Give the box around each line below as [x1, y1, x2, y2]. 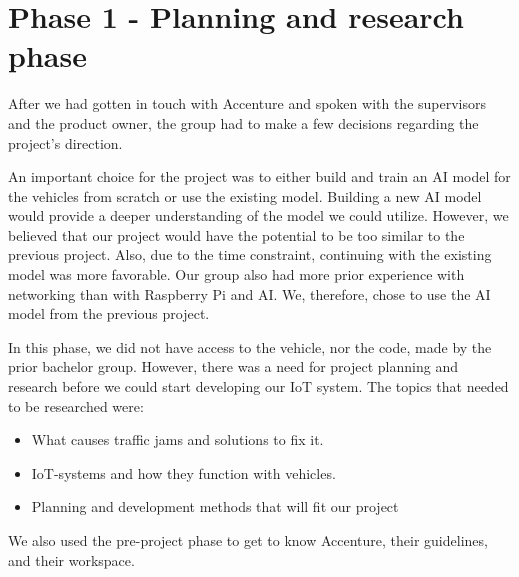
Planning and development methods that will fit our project [31, 496, 399, 517]
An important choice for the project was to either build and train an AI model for [8, 166, 511, 187]
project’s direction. [8, 132, 123, 153]
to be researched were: [8, 395, 144, 416]
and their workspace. [8, 549, 135, 570]
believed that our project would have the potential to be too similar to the [8, 224, 465, 245]
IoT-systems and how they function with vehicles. [31, 462, 336, 483]
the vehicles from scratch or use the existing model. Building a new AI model [8, 185, 482, 206]
